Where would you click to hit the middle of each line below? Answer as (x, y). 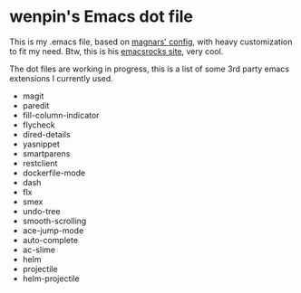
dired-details (46, 134)
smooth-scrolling (54, 221)
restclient (40, 163)
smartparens (46, 153)
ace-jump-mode (53, 230)
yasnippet (41, 144)
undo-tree (41, 211)
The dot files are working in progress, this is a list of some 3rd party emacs (150, 69)
